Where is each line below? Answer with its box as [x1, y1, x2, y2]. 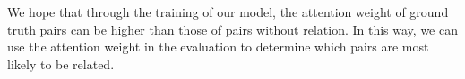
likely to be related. [7, 54, 115, 73]
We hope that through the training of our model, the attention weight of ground [7, 3, 449, 20]
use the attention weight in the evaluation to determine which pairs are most [7, 37, 429, 56]
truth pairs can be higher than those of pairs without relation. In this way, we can [7, 20, 458, 38]
